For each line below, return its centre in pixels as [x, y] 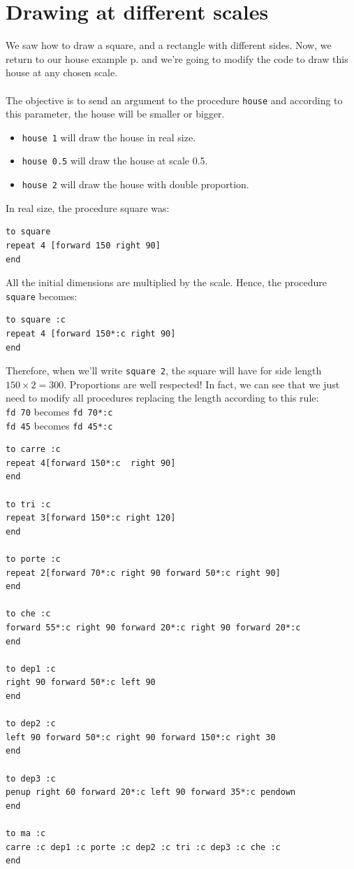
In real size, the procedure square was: [88, 207]
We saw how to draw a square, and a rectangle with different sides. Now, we [169, 45]
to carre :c [33, 450]
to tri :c [28, 504]
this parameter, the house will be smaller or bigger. [115, 114]
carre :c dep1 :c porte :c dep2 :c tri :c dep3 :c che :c [143, 847]
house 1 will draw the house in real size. [109, 137]
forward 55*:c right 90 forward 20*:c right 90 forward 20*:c [153, 628]
